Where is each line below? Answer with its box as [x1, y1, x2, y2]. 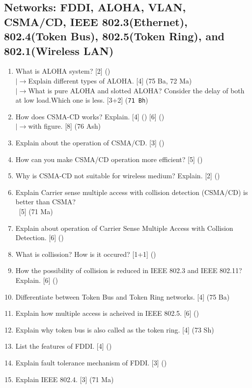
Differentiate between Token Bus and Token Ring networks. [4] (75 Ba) [15, 291, 230, 302]
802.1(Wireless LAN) [4, 43, 114, 58]
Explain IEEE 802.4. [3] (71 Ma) [15, 374, 114, 384]
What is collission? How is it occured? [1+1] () [15, 249, 156, 259]
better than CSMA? [15, 196, 76, 207]
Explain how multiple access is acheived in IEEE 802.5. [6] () [15, 308, 199, 318]
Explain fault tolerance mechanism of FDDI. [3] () [15, 357, 167, 367]
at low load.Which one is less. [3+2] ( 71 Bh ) [15, 95, 148, 105]
